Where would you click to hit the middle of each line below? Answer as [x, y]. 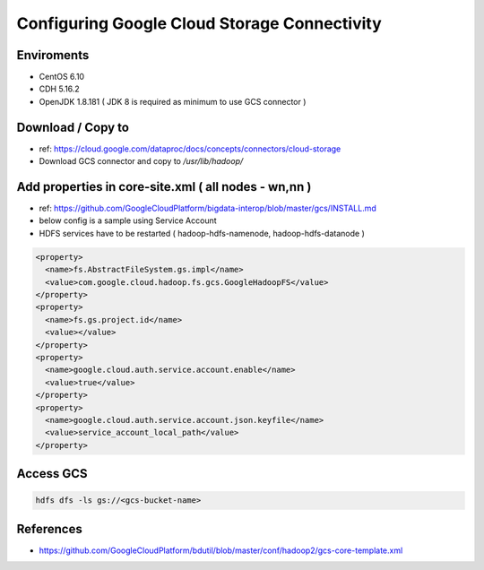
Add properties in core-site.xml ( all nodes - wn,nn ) [164, 187]
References [49, 529]
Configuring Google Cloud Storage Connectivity [199, 23]
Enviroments [53, 55]
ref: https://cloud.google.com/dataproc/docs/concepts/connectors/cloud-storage [190, 149]
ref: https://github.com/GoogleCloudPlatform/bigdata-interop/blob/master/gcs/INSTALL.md [207, 208]
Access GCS [52, 474]
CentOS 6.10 [62, 77]
